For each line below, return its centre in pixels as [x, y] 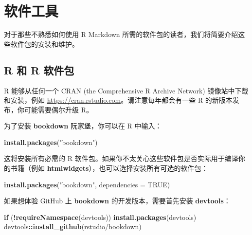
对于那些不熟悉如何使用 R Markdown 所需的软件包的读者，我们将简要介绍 [121, 34]
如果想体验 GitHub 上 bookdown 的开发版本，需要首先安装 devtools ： [117, 201]
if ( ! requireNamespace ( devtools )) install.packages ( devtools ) [100, 217]
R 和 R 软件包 [39, 70]
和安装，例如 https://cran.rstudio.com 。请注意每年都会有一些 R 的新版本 [118, 100]
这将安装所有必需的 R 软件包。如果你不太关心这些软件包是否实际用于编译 [121, 158]
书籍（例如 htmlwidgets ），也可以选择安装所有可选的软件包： [109, 168]
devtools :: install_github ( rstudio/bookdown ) [73, 226]
